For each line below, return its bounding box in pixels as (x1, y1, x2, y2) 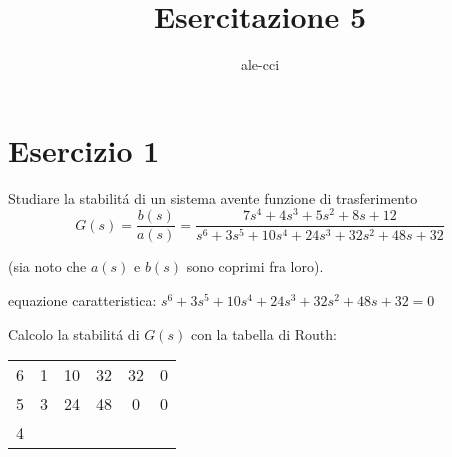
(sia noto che (8, 256, 87, 277)
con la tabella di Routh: (190, 323, 337, 344)
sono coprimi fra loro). (186, 256, 324, 277)
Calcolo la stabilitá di (8, 323, 140, 344)
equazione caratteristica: (8, 289, 157, 310)
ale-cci (240, 54, 280, 75)
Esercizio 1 (8, 129, 160, 170)
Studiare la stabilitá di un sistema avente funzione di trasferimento (8, 187, 418, 208)
